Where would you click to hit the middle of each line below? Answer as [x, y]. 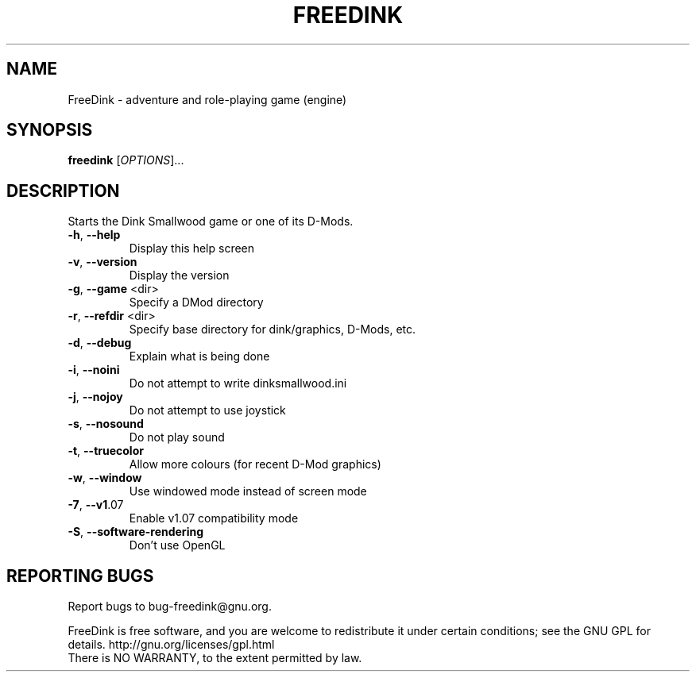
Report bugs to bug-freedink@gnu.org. [170, 607]
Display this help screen [192, 248]
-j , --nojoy [95, 397]
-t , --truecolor [106, 451]
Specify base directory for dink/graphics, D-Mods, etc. [273, 329]
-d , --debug [100, 343]
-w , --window [105, 478]
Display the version [179, 275]
